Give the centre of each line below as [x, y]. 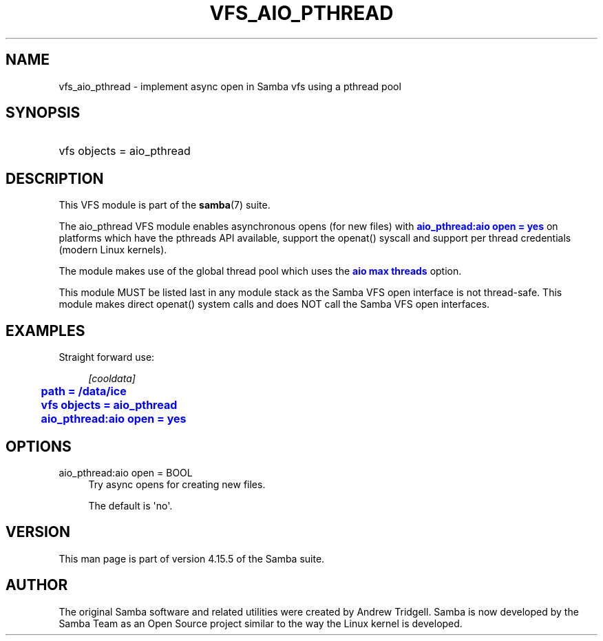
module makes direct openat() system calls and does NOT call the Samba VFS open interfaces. [274, 304]
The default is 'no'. [130, 505]
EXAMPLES [45, 330]
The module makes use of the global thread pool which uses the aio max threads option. [260, 271]
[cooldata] [112, 379]
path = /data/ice [84, 391]
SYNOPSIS [43, 113]
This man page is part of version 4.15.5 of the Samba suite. [192, 558]
